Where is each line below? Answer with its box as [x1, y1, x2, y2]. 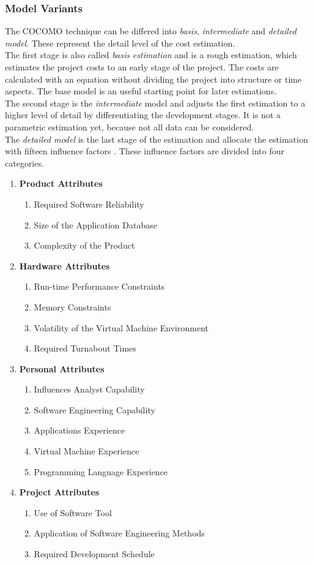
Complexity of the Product [34, 239, 135, 252]
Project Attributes [19, 486, 100, 498]
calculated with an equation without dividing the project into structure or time [5, 72, 302, 85]
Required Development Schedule [34, 547, 155, 560]
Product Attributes [19, 177, 103, 190]
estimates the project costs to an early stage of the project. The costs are [5, 61, 279, 73]
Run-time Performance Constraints [34, 280, 165, 293]
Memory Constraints [34, 300, 111, 313]
